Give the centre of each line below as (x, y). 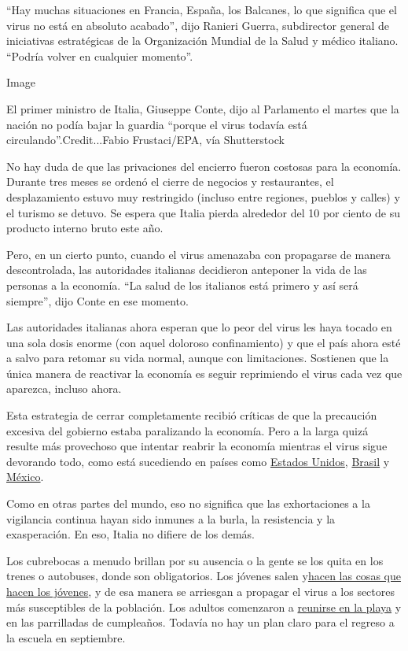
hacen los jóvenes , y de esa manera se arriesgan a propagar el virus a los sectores (200, 591)
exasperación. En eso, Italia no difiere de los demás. (130, 534)
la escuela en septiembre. (66, 637)
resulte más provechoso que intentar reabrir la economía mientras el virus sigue (197, 446)
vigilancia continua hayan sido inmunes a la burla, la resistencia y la (171, 518)
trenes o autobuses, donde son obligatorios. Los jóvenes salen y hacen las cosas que (204, 576)
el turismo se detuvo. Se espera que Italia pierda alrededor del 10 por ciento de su (204, 212)
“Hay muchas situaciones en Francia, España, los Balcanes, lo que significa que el (202, 9)
